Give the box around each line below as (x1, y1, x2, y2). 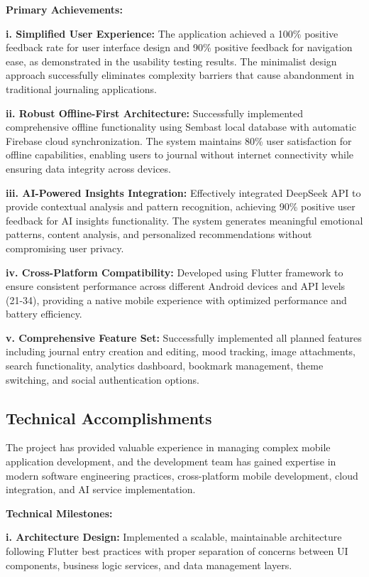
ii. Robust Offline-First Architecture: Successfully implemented (6, 105, 304, 120)
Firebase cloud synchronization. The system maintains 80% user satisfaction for (6, 133, 352, 148)
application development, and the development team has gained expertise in (6, 454, 336, 469)
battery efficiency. (6, 306, 82, 321)
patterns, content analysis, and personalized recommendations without (6, 227, 312, 242)
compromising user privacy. (6, 240, 124, 255)
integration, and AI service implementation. (6, 482, 196, 497)
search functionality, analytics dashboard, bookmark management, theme (6, 358, 324, 373)
